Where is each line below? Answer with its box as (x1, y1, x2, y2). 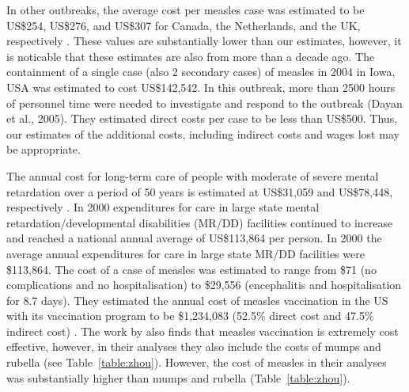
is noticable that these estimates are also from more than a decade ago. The (6, 48, 375, 64)
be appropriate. (6, 141, 81, 158)
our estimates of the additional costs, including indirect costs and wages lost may (6, 125, 400, 142)
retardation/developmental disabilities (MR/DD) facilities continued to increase (6, 214, 393, 230)
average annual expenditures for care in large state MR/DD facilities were (6, 245, 365, 261)
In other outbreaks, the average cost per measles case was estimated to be (6, 2, 365, 17)
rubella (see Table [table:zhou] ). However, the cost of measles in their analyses (6, 354, 387, 371)
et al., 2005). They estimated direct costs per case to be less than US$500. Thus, (6, 110, 398, 127)
